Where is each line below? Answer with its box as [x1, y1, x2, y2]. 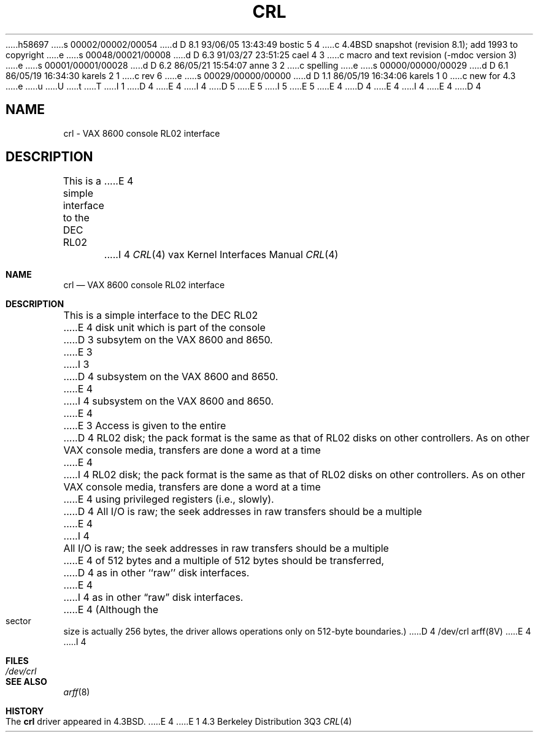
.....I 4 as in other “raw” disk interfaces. [63, 591, 244, 604]
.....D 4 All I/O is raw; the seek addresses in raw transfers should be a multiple [63, 505, 422, 518]
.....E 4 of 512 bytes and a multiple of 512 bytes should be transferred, [63, 554, 385, 567]
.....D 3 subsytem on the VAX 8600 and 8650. [63, 334, 273, 346]
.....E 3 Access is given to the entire [63, 419, 226, 432]
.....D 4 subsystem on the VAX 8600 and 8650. [63, 370, 279, 383]
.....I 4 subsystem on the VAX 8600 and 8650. [63, 395, 274, 408]
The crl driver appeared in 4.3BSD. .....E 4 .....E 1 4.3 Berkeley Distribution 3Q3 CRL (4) [6, 716, 352, 727]
